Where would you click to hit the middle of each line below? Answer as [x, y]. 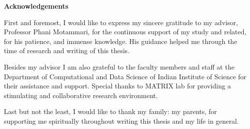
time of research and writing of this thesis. [67, 50]
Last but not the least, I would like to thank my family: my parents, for [110, 111]
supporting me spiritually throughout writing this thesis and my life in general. [121, 121]
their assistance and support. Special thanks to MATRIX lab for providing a [117, 86]
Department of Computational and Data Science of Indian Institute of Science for [125, 76]
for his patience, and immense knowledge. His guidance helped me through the [121, 41]
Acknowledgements [36, 6]
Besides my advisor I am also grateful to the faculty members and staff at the [119, 66]
